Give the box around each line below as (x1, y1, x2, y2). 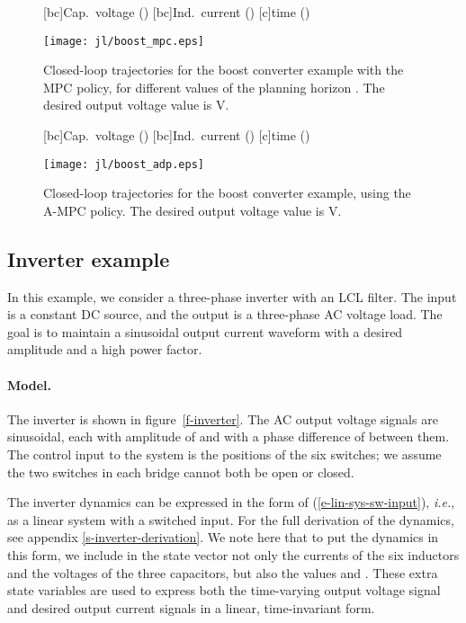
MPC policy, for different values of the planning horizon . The (43, 77, 385, 96)
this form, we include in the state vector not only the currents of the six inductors (7, 546, 460, 564)
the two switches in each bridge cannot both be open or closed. (7, 462, 354, 481)
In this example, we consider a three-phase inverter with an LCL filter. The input (7, 287, 457, 306)
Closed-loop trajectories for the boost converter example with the (43, 60, 404, 79)
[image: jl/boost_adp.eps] (43, 157, 204, 171)
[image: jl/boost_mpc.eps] (43, 34, 204, 48)
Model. (7, 375, 52, 394)
